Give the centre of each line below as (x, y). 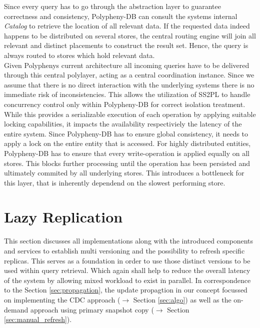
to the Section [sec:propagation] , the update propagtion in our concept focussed (126, 290)
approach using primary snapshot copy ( (92, 309)
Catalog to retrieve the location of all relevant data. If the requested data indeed (127, 26)
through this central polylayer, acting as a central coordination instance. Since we (129, 75)
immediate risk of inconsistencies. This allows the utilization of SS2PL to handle (127, 94)
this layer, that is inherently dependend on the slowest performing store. (115, 182)
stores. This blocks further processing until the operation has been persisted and (127, 163)
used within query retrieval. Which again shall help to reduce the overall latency (127, 270)
